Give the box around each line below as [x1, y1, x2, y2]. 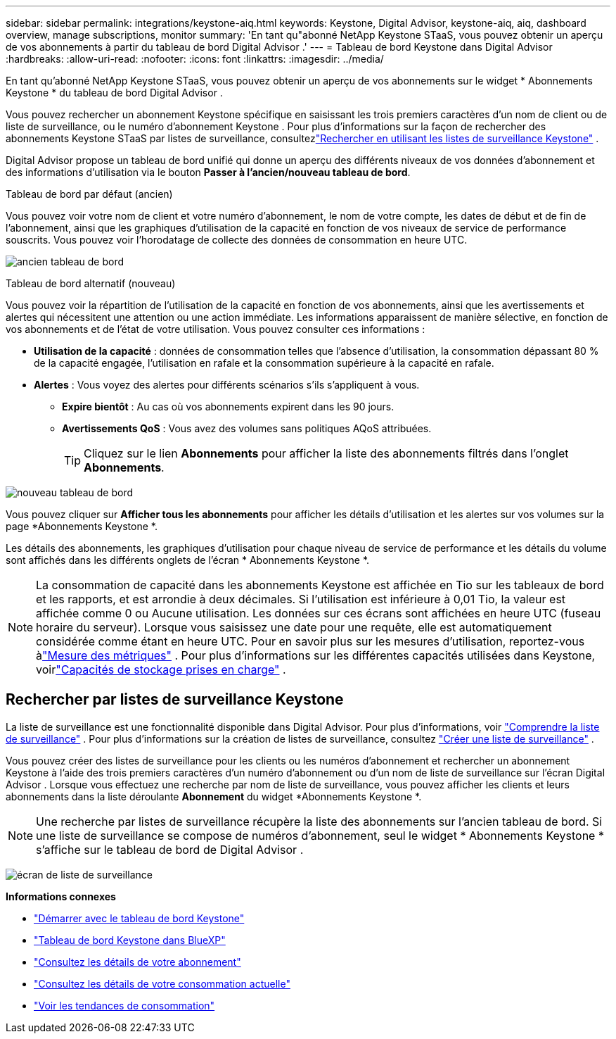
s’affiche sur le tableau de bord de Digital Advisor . [36, 842, 304, 857]
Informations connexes [6, 890, 116, 902]
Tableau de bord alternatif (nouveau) [6, 277, 176, 289]
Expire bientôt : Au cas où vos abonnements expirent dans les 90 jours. [62, 401, 394, 413]
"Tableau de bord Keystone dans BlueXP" [34, 933, 226, 946]
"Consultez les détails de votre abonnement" [34, 955, 241, 968]
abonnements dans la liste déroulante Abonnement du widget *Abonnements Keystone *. [6, 790, 422, 802]
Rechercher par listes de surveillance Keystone [6, 691, 344, 709]
